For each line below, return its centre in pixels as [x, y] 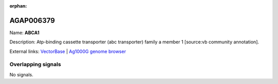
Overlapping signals [35, 65]
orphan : [18, 6]
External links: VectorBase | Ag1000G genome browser [68, 51]
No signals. [21, 74]
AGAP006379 [32, 20]
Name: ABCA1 [24, 33]
